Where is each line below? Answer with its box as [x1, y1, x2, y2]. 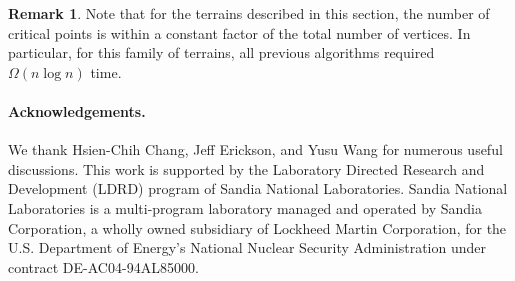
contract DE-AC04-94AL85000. [8, 256, 199, 277]
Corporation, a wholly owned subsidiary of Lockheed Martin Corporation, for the [8, 217, 507, 238]
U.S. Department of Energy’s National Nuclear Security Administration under [8, 237, 487, 258]
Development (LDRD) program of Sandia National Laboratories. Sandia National [8, 178, 508, 199]
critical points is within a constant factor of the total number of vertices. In [8, 22, 471, 43]
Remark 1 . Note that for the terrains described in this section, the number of [8, 3, 490, 23]
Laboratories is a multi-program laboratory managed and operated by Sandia [8, 197, 482, 218]
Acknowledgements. [8, 100, 146, 121]
